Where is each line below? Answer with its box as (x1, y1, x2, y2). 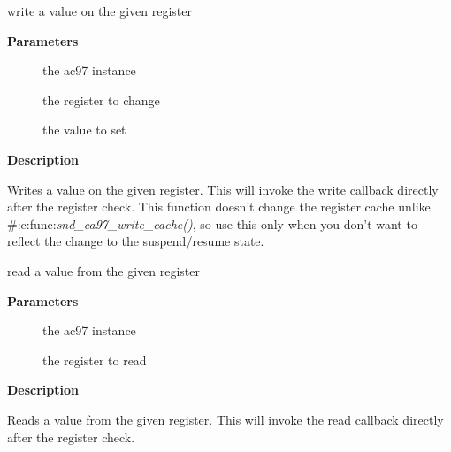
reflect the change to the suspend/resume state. (7, 232, 264, 250)
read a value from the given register (7, 261, 200, 280)
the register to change (42, 90, 160, 109)
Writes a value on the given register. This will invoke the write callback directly (7, 180, 439, 198)
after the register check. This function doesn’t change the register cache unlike (7, 197, 431, 216)
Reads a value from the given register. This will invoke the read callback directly (7, 410, 444, 428)
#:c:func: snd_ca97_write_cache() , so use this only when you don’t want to (7, 214, 417, 233)
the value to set (42, 120, 126, 139)
